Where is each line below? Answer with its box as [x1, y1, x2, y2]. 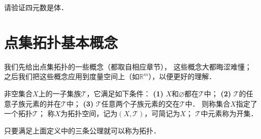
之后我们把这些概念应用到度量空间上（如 [4, 71, 139, 82]
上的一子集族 [38, 88, 81, 98]
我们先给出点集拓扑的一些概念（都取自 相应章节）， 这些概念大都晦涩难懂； [4, 61, 252, 72]
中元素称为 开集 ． [201, 108, 258, 119]
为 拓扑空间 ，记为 [60, 108, 118, 119]
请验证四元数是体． [4, 2, 68, 12]
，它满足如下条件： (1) [86, 88, 164, 98]
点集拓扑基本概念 [4, 31, 118, 52]
